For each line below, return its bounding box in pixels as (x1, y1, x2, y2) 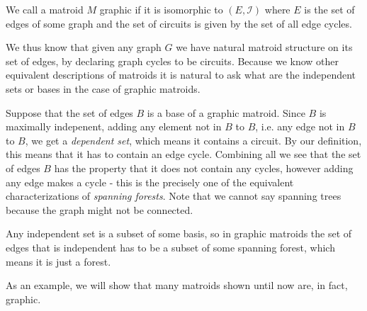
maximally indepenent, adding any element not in (6, 119, 222, 134)
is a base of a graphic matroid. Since (147, 105, 305, 120)
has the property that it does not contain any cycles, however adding (54, 160, 354, 175)
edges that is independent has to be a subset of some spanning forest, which (6, 239, 335, 254)
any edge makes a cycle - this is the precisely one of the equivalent (6, 174, 294, 189)
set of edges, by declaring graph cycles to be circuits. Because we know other (6, 53, 339, 68)
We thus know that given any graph (6, 40, 162, 55)
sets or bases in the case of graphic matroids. (6, 81, 201, 96)
